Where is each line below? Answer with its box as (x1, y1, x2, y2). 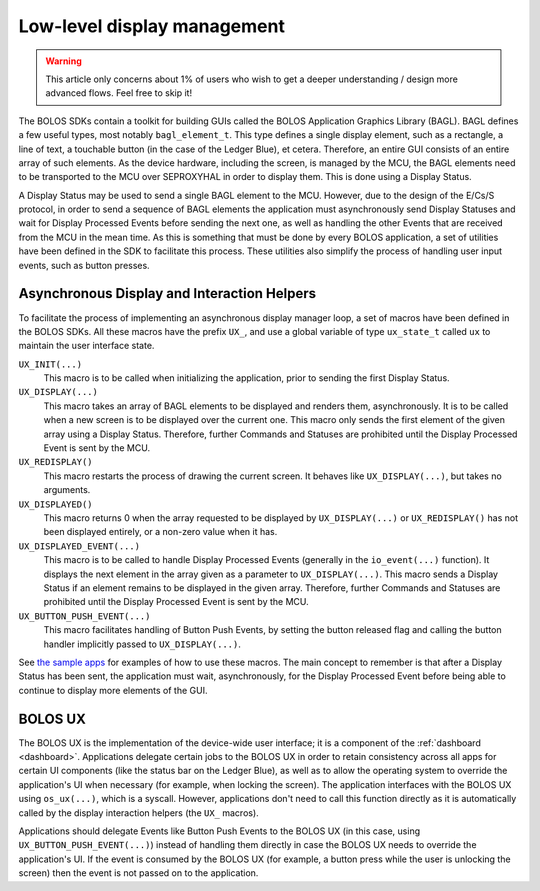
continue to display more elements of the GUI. (18, 684, 208, 696)
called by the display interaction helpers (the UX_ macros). (18, 806, 259, 819)
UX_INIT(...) (18, 358, 83, 370)
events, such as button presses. (18, 259, 150, 271)
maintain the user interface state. (18, 340, 155, 352)
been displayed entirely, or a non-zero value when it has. (43, 526, 278, 538)
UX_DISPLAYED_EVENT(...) (18, 540, 140, 552)
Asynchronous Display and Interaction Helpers (18, 285, 317, 302)
